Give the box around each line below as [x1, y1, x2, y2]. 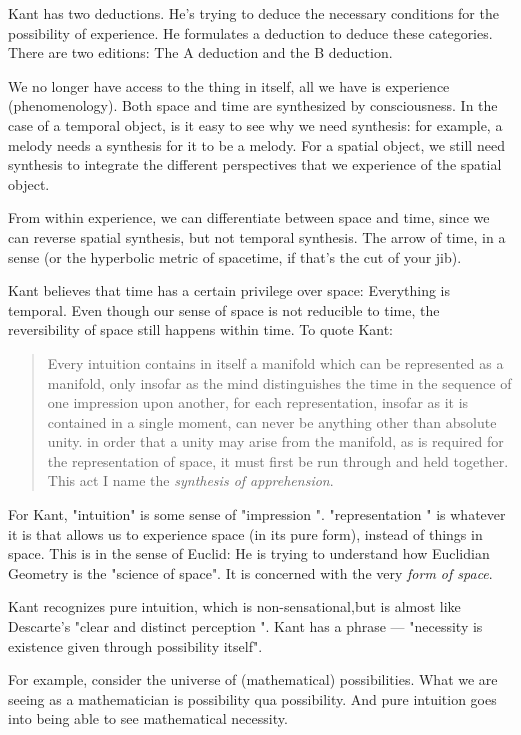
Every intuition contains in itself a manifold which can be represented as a [47, 352, 504, 373]
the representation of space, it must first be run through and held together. [47, 450, 509, 471]
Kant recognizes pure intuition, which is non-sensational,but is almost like [8, 596, 461, 617]
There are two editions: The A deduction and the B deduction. [8, 42, 393, 63]
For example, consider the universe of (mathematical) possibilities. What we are [8, 669, 498, 690]
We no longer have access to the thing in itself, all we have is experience [8, 75, 450, 96]
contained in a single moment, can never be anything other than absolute [47, 411, 497, 432]
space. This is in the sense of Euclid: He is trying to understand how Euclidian [8, 543, 490, 564]
